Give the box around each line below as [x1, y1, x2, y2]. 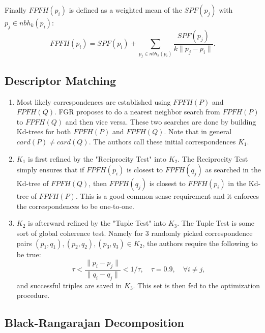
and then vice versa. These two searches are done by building [65, 116, 256, 127]
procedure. [16, 290, 50, 300]
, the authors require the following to [142, 237, 258, 248]
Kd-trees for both [16, 126, 71, 137]
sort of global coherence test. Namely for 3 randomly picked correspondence [16, 228, 253, 238]
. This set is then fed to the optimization [133, 280, 260, 290]
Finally [5, 5, 26, 15]
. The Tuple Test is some [177, 218, 255, 228]
